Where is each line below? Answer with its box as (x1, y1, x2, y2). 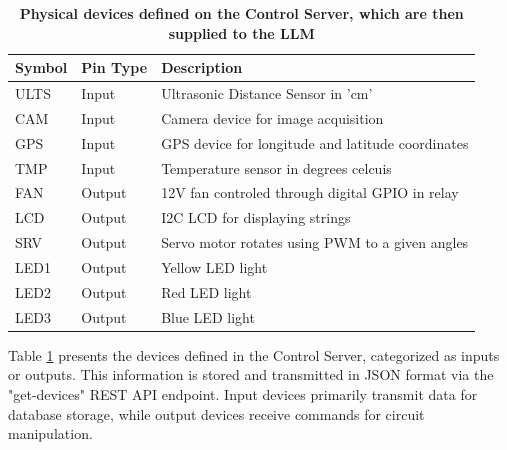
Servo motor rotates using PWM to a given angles (161, 232, 469, 253)
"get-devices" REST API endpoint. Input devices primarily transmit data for (8, 383, 478, 404)
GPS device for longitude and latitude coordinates (161, 132, 469, 153)
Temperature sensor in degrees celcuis (161, 157, 392, 178)
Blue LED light (161, 306, 255, 327)
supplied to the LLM (168, 22, 315, 43)
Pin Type (81, 57, 148, 78)
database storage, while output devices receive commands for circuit (8, 403, 425, 424)
